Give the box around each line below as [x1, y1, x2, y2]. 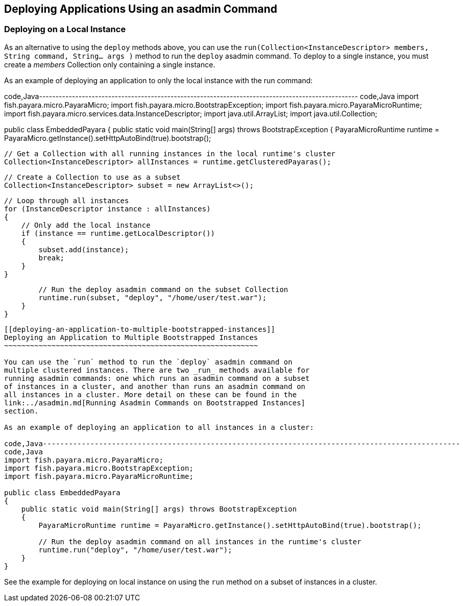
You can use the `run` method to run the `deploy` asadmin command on [4, 357, 293, 366]
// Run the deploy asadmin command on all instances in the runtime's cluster [38, 537, 361, 546]
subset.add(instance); [38, 245, 129, 254]
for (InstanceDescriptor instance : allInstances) [4, 204, 211, 213]
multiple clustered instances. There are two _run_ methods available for [4, 366, 310, 374]
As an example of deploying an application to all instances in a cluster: [4, 423, 314, 431]
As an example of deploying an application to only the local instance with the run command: [4, 76, 313, 85]
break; [38, 253, 65, 262]
